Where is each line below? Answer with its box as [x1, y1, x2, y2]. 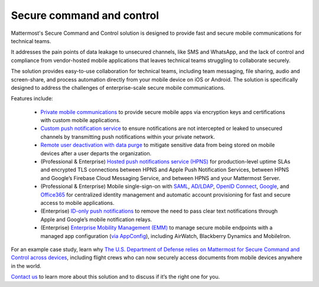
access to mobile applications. [40, 199, 115, 206]
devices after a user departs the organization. [40, 149, 152, 156]
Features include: [11, 95, 53, 102]
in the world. [11, 262, 41, 269]
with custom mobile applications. [40, 117, 121, 124]
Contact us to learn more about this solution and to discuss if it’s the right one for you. [11, 273, 220, 281]
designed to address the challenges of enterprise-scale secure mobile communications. [11, 84, 226, 91]
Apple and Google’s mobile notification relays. [40, 216, 152, 223]
